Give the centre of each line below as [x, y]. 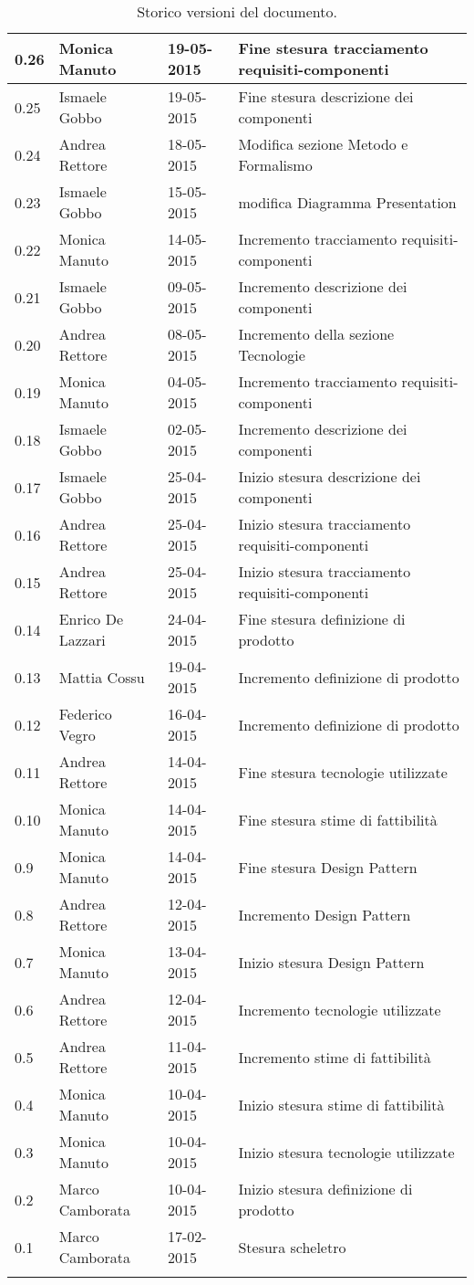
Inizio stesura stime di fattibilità [341, 1104]
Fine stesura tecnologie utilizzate [343, 772]
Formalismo [275, 165]
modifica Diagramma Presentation [347, 202]
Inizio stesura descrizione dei [330, 476]
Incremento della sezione [316, 334]
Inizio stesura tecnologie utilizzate [346, 1152]
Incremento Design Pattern [325, 914]
